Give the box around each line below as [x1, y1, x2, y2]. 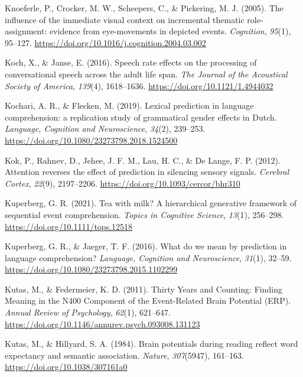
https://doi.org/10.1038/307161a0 [5, 360, 128, 373]
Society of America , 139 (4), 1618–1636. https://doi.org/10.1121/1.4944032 [5, 79, 273, 92]
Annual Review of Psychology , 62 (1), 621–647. [5, 306, 171, 318]
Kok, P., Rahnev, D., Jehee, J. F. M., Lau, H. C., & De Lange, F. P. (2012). [5, 154, 281, 166]
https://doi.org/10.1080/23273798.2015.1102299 [5, 263, 178, 275]
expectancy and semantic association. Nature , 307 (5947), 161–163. [5, 349, 244, 361]
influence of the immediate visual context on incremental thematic [5, 13, 245, 25]
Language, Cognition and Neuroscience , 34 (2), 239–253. [5, 122, 206, 135]
